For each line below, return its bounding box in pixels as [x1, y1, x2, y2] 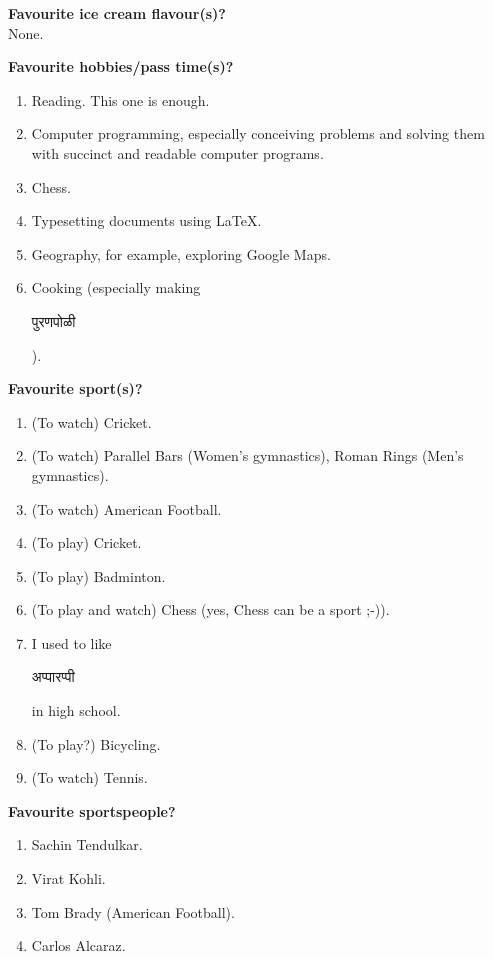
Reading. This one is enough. [31, 89, 210, 110]
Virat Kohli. [31, 868, 106, 889]
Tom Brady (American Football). [31, 901, 235, 922]
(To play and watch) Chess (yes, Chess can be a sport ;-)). [31, 599, 390, 620]
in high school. [31, 700, 121, 721]
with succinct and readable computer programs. [31, 142, 324, 163]
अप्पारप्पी [31, 666, 75, 687]
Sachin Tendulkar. [31, 834, 143, 855]
